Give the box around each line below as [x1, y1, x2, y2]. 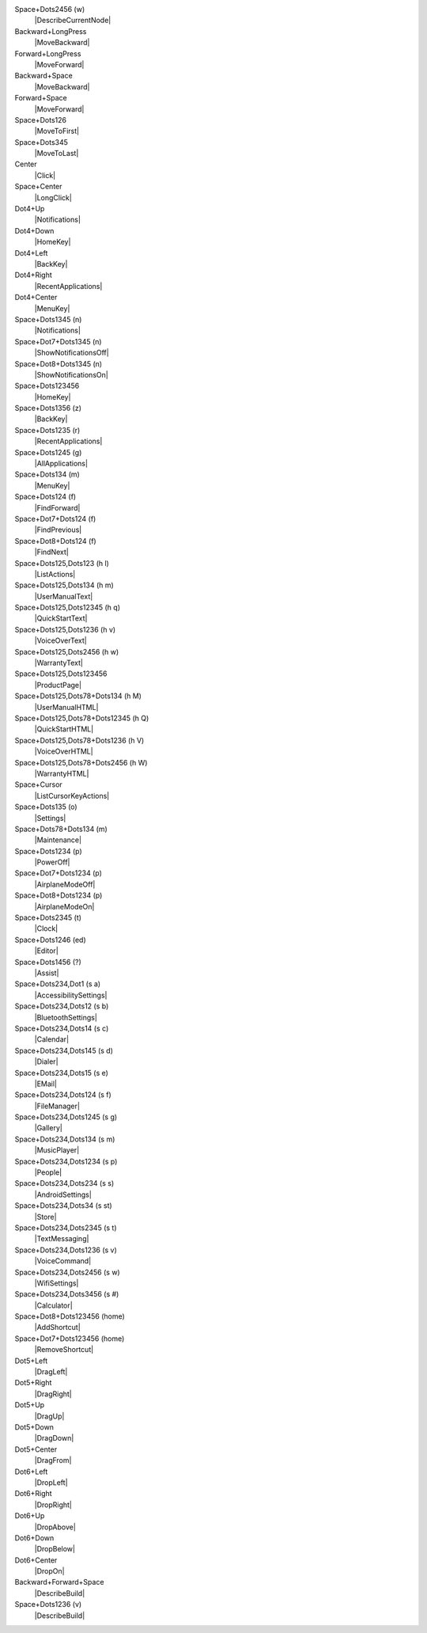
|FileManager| [34, 1101, 81, 1111]
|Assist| [34, 968, 59, 978]
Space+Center [14, 182, 62, 192]
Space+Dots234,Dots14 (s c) [14, 1023, 109, 1033]
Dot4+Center [14, 293, 58, 302]
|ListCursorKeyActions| [34, 791, 110, 800]
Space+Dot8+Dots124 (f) [14, 536, 96, 545]
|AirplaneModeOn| [34, 902, 95, 911]
